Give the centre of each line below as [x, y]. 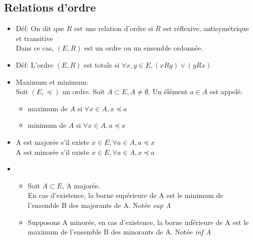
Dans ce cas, [35, 48]
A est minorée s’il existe [53, 152]
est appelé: [226, 91]
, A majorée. [81, 185]
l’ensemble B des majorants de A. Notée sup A [99, 205]
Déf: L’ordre [35, 64]
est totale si [102, 64]
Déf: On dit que [40, 28]
